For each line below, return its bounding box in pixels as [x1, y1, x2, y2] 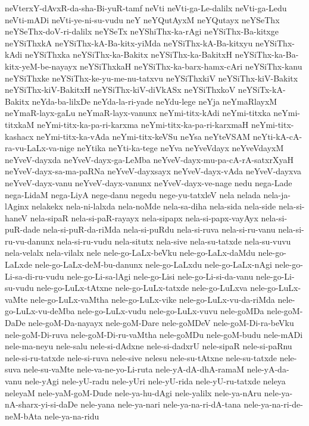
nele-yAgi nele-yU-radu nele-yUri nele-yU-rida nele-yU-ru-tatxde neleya [24, 375, 286, 387]
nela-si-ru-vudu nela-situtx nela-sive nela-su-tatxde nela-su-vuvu [57, 234, 291, 247]
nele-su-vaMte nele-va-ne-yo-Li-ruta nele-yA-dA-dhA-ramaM [23, 363, 245, 375]
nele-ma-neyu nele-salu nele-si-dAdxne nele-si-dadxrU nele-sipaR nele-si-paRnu [5, 340, 292, 352]
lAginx [5, 200, 29, 212]
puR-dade [5, 223, 40, 236]
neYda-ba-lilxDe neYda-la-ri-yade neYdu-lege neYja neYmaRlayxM [32, 95, 277, 107]
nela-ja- [263, 188, 291, 201]
